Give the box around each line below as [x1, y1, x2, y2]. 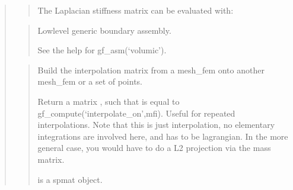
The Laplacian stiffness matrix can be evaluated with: [37, 4, 234, 16]
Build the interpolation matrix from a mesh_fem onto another [37, 63, 265, 76]
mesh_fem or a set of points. [37, 75, 143, 88]
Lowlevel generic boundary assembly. [37, 24, 171, 36]
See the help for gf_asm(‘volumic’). [37, 44, 167, 56]
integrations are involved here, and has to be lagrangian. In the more [37, 130, 288, 142]
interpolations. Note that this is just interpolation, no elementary [37, 118, 275, 131]
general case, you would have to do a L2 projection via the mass [37, 141, 271, 154]
